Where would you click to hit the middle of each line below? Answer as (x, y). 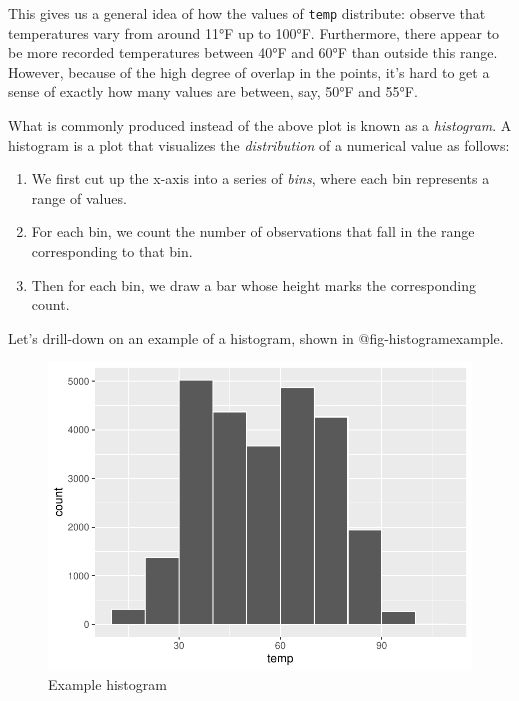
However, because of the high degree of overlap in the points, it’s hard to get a (249, 71)
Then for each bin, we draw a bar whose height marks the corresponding (253, 284)
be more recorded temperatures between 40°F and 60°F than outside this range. (253, 52)
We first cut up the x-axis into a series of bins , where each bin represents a (260, 178)
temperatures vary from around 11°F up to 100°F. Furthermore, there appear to (254, 32)
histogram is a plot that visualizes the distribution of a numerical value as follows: (259, 144)
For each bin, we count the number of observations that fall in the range (253, 231)
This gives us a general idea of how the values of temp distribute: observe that (247, 13)
